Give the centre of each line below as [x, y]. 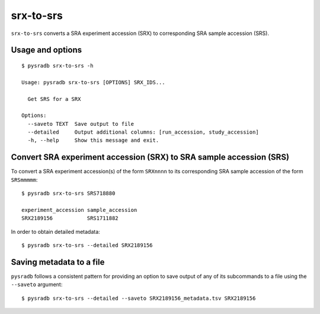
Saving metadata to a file [58, 262]
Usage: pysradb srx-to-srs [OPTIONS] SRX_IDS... [93, 82]
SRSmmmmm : [24, 180]
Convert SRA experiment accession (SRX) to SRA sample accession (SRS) [150, 157]
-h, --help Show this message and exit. [93, 140]
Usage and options [47, 50]
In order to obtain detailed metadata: [55, 231]
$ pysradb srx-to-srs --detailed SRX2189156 [87, 245]
